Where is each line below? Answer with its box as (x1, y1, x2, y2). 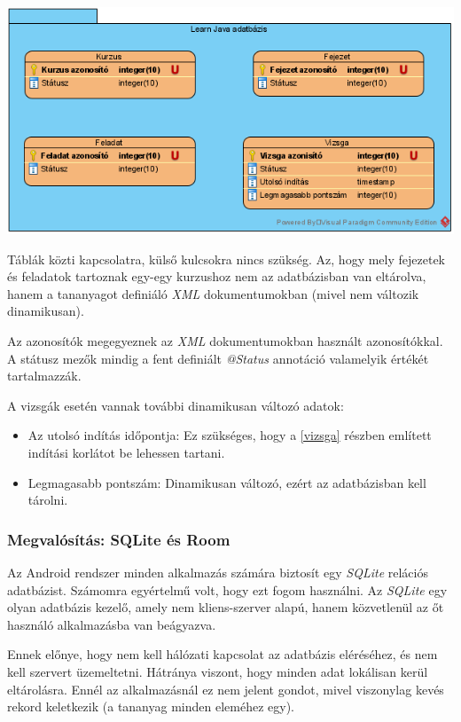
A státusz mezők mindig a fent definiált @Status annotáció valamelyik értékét (7, 349, 429, 367)
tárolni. (27, 490, 68, 509)
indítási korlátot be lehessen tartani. (27, 443, 225, 462)
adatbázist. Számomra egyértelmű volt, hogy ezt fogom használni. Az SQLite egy (7, 580, 448, 599)
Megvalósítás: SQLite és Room (7, 528, 230, 550)
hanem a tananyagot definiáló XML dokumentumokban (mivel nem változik (7, 284, 419, 302)
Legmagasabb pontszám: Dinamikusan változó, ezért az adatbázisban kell (27, 473, 426, 491)
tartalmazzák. (7, 366, 82, 385)
